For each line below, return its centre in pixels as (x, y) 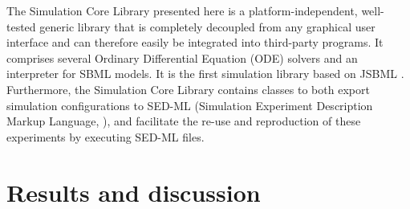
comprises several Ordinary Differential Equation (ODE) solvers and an (182, 57)
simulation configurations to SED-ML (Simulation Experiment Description (190, 105)
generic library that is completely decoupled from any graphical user (207, 26)
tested (21, 26)
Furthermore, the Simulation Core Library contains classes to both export (188, 89)
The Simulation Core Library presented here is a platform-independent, (182, 10)
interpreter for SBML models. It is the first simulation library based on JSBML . (205, 74)
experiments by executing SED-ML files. (106, 136)
